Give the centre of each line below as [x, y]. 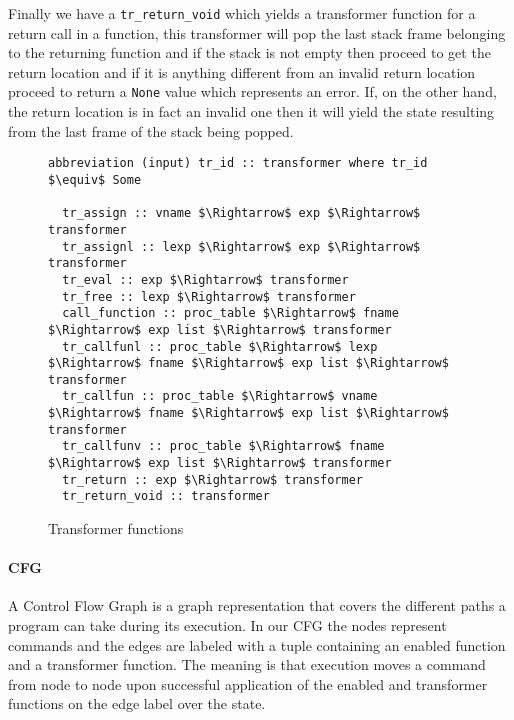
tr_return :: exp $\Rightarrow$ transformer [212, 479]
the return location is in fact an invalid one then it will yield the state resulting [251, 111]
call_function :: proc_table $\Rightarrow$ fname [230, 313]
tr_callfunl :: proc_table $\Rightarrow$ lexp [220, 346]
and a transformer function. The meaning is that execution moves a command [247, 664]
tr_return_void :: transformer [166, 496]
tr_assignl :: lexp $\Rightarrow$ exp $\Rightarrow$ [241, 246]
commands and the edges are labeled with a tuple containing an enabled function [257, 644]
